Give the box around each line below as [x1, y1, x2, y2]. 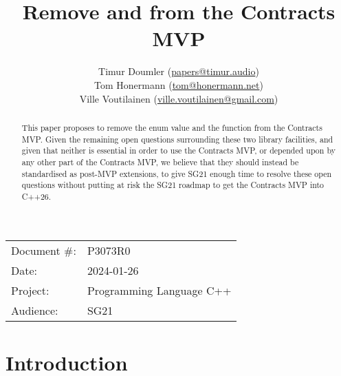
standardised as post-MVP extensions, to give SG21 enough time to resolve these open [21, 167, 332, 179]
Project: [11, 282, 49, 299]
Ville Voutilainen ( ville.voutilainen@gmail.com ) [79, 91, 278, 105]
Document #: [11, 242, 76, 259]
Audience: [11, 302, 58, 319]
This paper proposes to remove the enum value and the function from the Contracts [21, 121, 322, 133]
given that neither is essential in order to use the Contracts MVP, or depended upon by [21, 145, 335, 156]
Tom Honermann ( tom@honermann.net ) [94, 77, 263, 92]
